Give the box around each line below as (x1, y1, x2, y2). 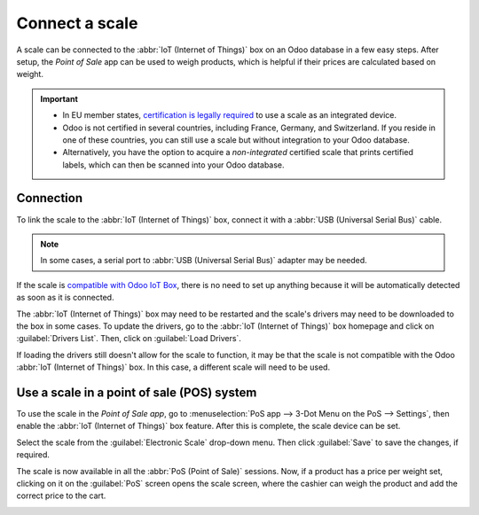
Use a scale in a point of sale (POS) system (16, 385, 257, 400)
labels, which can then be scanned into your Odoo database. (62, 160, 285, 170)
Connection (16, 191, 83, 206)
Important (40, 93, 79, 104)
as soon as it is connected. (16, 293, 114, 303)
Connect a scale (16, 13, 138, 33)
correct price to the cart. (16, 490, 106, 501)
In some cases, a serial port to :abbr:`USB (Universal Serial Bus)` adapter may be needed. (40, 255, 367, 266)
